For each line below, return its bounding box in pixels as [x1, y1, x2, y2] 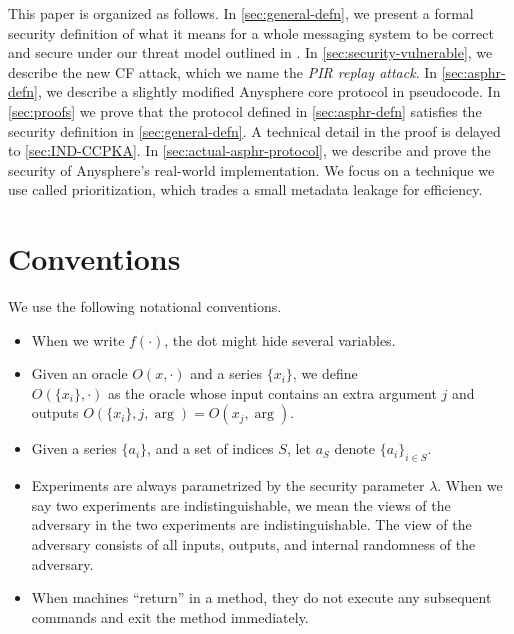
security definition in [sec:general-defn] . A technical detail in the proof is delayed [8, 120, 501, 141]
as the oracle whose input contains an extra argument [107, 382, 437, 403]
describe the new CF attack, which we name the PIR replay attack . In [8, 61, 438, 82]
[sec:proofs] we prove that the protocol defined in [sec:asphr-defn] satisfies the [8, 100, 482, 121]
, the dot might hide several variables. [164, 329, 396, 350]
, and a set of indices [147, 438, 274, 459]
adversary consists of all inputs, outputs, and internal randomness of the [31, 534, 476, 555]
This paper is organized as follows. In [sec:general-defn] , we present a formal [8, 3, 474, 23]
